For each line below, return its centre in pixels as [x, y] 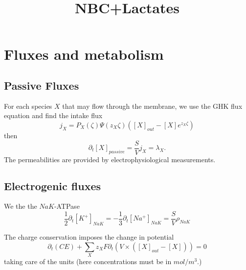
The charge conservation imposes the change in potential [89, 237]
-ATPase [67, 206]
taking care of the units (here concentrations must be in [88, 261]
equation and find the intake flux [53, 115]
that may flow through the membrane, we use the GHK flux [152, 106]
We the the [21, 206]
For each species [28, 106]
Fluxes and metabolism [84, 54]
